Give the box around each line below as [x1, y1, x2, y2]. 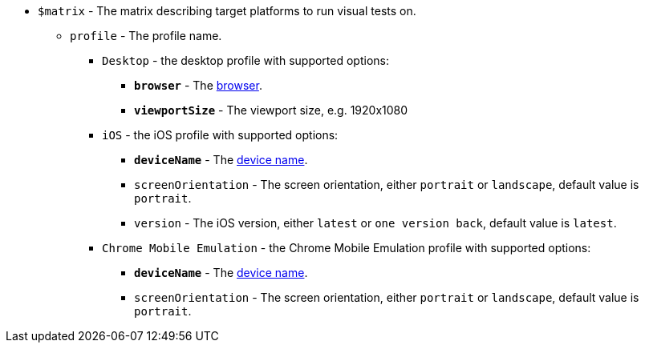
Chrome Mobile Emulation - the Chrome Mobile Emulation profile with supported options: [102, 241, 591, 255]
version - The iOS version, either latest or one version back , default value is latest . [134, 216, 617, 230]
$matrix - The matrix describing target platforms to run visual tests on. [38, 4, 416, 18]
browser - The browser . [134, 78, 262, 92]
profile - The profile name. [70, 29, 222, 42]
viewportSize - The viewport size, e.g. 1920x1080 [134, 103, 408, 117]
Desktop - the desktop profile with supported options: [102, 54, 389, 67]
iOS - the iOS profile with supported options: [102, 128, 339, 142]
